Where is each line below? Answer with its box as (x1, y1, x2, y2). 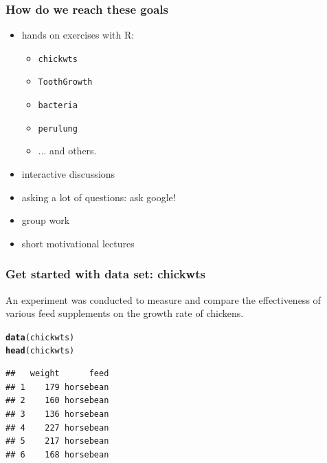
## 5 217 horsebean (5, 436, 109, 446)
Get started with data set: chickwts (5, 265, 205, 282)
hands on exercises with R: (21, 28, 135, 42)
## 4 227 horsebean (5, 422, 109, 433)
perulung (38, 123, 78, 134)
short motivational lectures (21, 236, 135, 250)
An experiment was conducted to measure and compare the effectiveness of (5, 292, 321, 307)
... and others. (38, 143, 97, 158)
